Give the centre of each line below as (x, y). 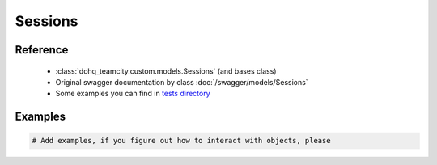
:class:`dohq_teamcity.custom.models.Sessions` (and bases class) (166, 71)
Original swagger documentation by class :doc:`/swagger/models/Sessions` (182, 82)
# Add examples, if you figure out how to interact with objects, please (181, 141)
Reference (42, 50)
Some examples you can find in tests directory (133, 94)
